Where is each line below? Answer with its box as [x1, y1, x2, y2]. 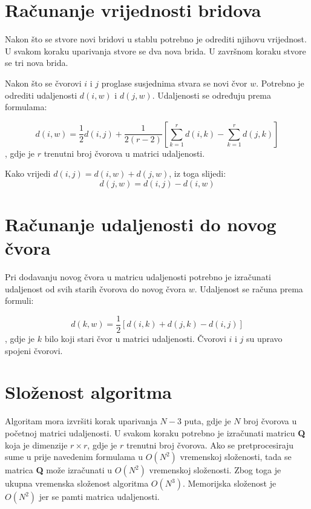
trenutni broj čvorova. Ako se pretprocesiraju [126, 438, 294, 451]
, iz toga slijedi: [169, 167, 226, 180]
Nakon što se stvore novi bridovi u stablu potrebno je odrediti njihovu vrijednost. [5, 33, 307, 45]
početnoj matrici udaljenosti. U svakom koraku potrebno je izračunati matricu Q [5, 426, 306, 439]
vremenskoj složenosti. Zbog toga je [149, 464, 281, 476]
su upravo [246, 332, 283, 345]
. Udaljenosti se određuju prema [152, 88, 271, 101]
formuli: [5, 294, 34, 307]
